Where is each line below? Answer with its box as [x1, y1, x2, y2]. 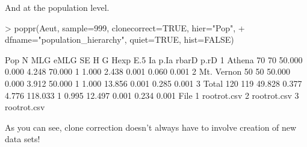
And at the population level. [5, 1, 110, 13]
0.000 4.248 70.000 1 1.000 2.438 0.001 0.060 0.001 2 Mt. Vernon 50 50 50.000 [5, 65, 291, 78]
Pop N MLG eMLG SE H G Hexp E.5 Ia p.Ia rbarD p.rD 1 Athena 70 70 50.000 [5, 53, 303, 66]
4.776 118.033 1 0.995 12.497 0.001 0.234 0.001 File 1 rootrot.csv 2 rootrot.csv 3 [5, 89, 299, 101]
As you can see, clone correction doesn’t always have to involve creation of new [5, 120, 297, 133]
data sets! [5, 133, 40, 145]
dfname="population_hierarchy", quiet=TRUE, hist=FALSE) [5, 33, 234, 46]
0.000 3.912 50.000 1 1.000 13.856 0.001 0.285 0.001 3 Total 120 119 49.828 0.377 [5, 77, 302, 89]
